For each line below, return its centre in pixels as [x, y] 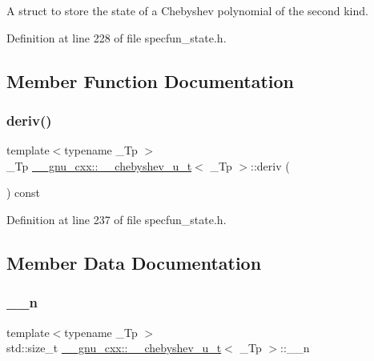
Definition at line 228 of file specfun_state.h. [117, 37]
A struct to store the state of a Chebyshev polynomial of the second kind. [187, 10]
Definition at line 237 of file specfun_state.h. [117, 219]
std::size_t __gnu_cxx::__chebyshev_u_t [114, 348]
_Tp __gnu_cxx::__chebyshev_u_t [99, 165]
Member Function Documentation [151, 80]
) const [24, 193]
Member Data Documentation [134, 262]
